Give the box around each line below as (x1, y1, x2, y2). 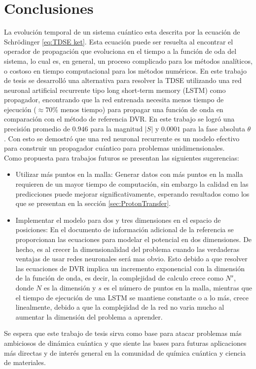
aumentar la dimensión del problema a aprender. (15, 311, 163, 322)
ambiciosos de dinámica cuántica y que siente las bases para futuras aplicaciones (4, 337, 247, 348)
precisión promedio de (4, 123, 70, 134)
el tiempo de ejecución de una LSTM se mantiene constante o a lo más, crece (15, 292, 249, 302)
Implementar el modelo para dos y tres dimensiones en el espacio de (15, 214, 221, 225)
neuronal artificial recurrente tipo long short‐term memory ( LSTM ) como (4, 84, 226, 95)
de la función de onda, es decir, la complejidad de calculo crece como (15, 273, 223, 283)
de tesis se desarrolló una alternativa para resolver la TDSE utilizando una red (4, 75, 242, 85)
